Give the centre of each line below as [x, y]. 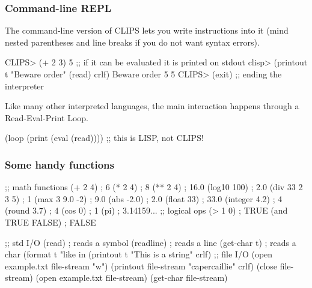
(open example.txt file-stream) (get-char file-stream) [132, 277]
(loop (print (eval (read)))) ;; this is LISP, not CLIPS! [104, 138]
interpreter [25, 85]
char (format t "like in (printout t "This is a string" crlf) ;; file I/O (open [139, 254]
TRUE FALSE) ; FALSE [50, 222]
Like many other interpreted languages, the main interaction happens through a [152, 106]
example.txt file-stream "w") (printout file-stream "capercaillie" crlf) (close [141, 265]
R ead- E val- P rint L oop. [47, 117]
